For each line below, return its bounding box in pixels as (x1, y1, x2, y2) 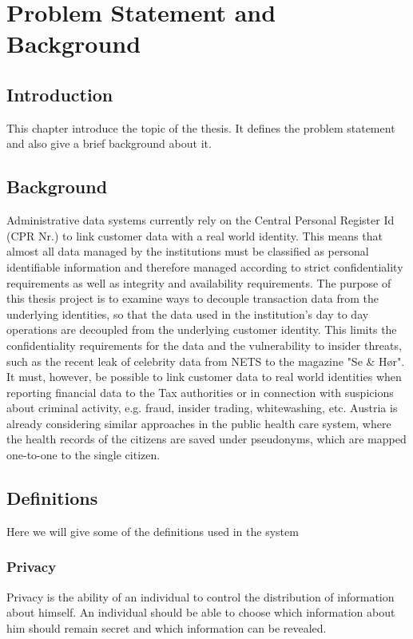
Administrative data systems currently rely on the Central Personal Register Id (6, 212, 395, 228)
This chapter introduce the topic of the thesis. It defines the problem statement (6, 119, 395, 136)
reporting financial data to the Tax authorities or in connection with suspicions (6, 383, 394, 400)
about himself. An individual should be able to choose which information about (6, 604, 395, 621)
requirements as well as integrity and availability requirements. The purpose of (6, 274, 391, 291)
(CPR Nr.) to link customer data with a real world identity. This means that (6, 227, 383, 244)
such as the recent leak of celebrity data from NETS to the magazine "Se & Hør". (6, 352, 405, 369)
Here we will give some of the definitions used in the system (6, 522, 299, 539)
